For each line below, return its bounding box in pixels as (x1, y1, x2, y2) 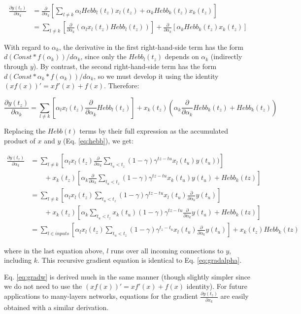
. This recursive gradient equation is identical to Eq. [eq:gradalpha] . (37, 255, 242, 265)
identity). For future (186, 281, 247, 291)
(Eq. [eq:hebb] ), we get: (63, 135, 134, 145)
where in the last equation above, (4, 245, 104, 255)
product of (4, 135, 35, 145)
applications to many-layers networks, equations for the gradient (4, 291, 198, 301)
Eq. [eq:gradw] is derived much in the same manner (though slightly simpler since (4, 271, 251, 281)
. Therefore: (104, 80, 139, 91)
